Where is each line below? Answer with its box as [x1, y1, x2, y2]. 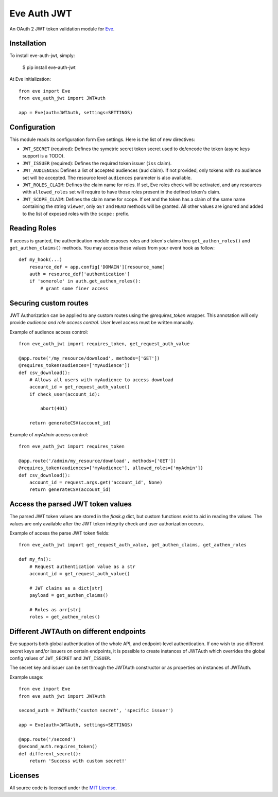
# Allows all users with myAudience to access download [29, 377, 173, 383]
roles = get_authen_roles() [29, 614, 100, 620]
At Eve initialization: [9, 76, 51, 82]
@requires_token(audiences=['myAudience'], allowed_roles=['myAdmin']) [19, 465, 203, 471]
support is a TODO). [22, 153, 65, 159]
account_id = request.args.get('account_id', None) [29, 479, 163, 485]
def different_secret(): [19, 751, 81, 756]
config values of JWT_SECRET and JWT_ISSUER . [9, 655, 112, 661]
